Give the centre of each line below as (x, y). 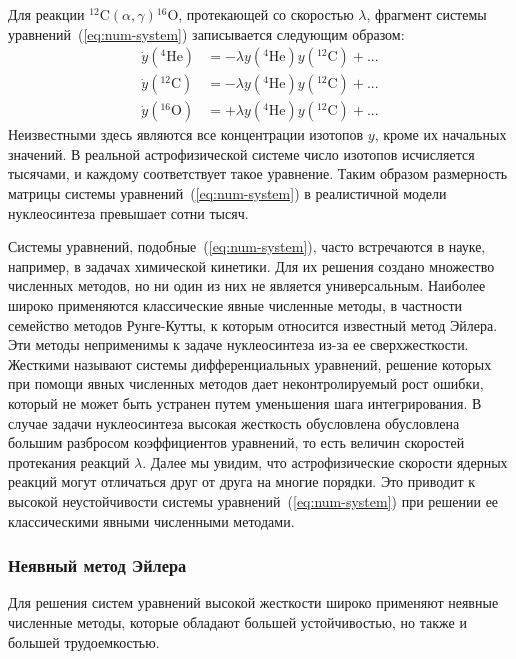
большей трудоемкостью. (84, 641)
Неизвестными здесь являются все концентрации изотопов (186, 134)
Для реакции (46, 14)
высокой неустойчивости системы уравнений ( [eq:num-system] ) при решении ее (253, 500)
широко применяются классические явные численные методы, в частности (235, 305)
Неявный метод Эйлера (97, 565)
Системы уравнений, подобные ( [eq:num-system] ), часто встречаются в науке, (247, 246)
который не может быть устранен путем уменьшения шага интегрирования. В (245, 403)
